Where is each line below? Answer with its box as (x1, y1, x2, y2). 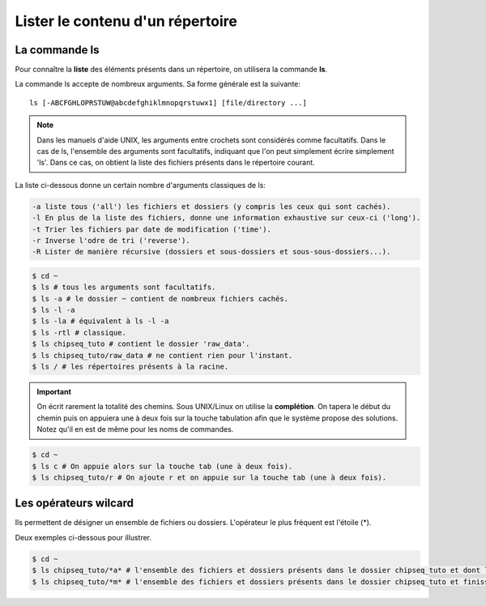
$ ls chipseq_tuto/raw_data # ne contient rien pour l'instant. (32, 351, 293, 360)
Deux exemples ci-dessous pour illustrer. (15, 532, 152, 542)
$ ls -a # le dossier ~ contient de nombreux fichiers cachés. (32, 294, 289, 303)
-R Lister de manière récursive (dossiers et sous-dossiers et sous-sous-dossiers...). (32, 247, 391, 257)
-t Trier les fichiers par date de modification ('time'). (32, 224, 271, 234)
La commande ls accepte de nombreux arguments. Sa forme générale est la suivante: (15, 79, 301, 89)
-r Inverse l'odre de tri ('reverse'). (32, 236, 190, 245)
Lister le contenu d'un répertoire (15, 12, 238, 30)
